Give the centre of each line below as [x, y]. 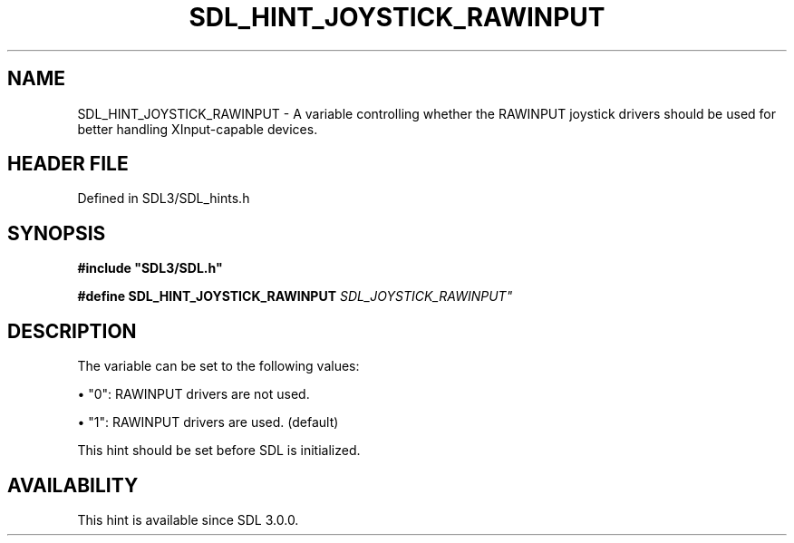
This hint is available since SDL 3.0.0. [188, 519]
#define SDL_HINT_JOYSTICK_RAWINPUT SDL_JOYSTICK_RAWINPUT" [295, 296]
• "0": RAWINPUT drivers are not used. [194, 394]
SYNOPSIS [57, 233]
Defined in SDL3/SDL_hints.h [164, 199]
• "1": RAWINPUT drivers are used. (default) [208, 422]
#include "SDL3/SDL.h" [150, 268]
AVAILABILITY [73, 485]
